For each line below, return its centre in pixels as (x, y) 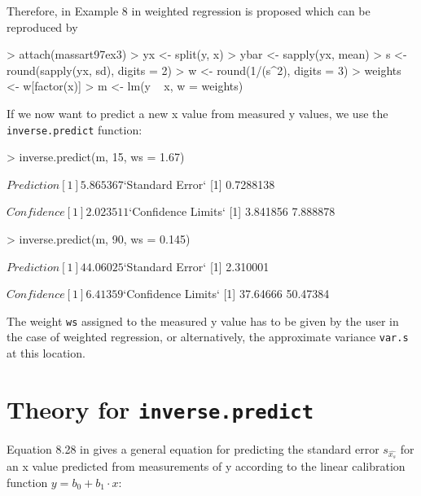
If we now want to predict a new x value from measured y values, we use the (197, 113)
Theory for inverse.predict (160, 408)
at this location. (46, 353)
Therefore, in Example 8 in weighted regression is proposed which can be (189, 11)
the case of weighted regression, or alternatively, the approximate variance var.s (208, 337)
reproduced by (42, 26)
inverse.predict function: (75, 129)
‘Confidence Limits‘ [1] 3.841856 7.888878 (232, 211)
